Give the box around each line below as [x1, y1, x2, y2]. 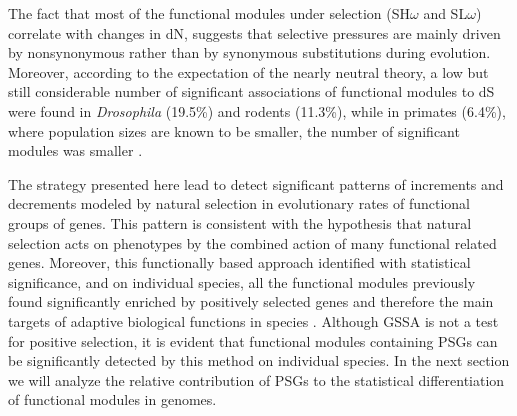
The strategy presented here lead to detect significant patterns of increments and [8, 173, 504, 194]
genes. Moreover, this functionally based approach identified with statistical [8, 252, 471, 273]
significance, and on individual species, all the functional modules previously [8, 271, 476, 292]
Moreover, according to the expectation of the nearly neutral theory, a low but [8, 61, 489, 82]
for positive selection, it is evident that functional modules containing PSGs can [8, 330, 498, 351]
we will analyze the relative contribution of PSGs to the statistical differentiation [8, 369, 505, 390]
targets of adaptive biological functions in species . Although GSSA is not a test [8, 310, 499, 331]
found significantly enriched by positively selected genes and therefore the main [8, 291, 494, 312]
